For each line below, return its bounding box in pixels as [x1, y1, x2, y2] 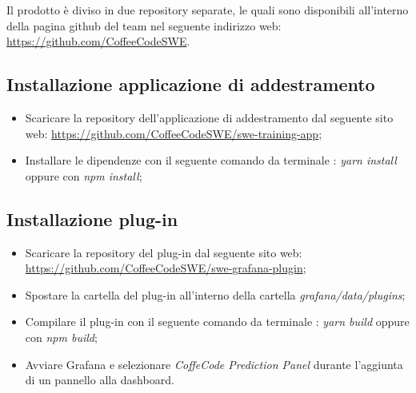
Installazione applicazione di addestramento [6, 72, 375, 97]
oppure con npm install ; [25, 167, 142, 184]
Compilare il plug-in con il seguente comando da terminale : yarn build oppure [25, 313, 410, 330]
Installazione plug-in [6, 206, 178, 231]
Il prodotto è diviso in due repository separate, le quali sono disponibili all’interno [6, 2, 409, 18]
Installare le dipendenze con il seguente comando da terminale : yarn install [25, 152, 397, 169]
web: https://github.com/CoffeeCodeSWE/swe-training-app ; [25, 125, 322, 141]
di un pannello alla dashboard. [25, 371, 174, 388]
